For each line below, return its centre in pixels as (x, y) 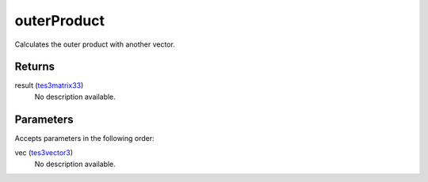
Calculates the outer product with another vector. (95, 44)
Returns (35, 67)
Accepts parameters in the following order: (84, 138)
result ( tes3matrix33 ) (49, 85)
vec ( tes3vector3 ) (44, 153)
